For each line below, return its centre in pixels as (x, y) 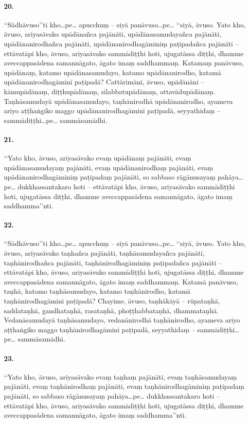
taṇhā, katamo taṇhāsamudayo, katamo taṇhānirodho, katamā (97, 291)
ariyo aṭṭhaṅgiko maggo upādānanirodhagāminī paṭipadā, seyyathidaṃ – (112, 111)
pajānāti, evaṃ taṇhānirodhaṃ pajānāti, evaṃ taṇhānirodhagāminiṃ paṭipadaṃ (124, 386)
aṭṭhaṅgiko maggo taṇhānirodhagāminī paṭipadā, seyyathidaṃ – (99, 329)
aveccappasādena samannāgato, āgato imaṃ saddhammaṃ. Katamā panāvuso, (121, 281)
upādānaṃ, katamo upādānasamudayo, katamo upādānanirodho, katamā (113, 72)
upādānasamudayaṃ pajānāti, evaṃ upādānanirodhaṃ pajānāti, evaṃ (108, 167)
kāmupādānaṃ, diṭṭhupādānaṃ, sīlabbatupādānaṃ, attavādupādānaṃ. (110, 91)
